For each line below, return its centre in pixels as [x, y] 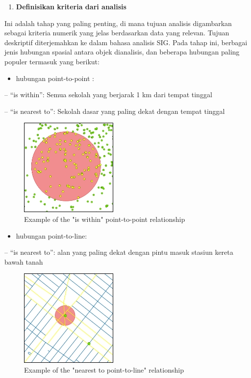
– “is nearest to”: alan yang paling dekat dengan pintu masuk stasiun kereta [119, 252]
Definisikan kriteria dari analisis [71, 6]
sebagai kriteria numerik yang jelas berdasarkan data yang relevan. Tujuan [117, 33]
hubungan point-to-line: [51, 235]
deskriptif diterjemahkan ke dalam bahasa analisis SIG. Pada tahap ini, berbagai [126, 42]
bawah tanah [24, 261]
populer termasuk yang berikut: [52, 61]
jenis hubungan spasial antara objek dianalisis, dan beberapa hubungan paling [122, 52]
